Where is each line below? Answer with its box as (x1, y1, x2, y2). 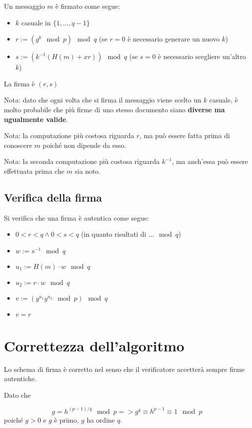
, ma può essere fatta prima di (139, 130, 230, 141)
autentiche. (4, 373, 37, 384)
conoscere (4, 140, 32, 150)
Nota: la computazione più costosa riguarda (4, 130, 134, 141)
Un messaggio (4, 1, 45, 11)
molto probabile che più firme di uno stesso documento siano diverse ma (4, 104, 225, 114)
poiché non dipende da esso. (42, 140, 126, 150)
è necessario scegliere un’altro (158, 51, 246, 61)
